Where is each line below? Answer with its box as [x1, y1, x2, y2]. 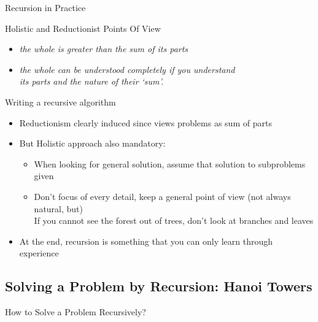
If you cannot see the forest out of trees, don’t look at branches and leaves [34, 214, 314, 227]
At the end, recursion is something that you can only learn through [19, 234, 273, 247]
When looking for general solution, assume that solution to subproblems [34, 157, 306, 170]
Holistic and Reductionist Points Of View [5, 21, 161, 34]
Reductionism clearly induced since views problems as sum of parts [19, 116, 272, 129]
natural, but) [34, 202, 83, 215]
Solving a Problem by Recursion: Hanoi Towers [5, 277, 312, 296]
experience [19, 247, 59, 259]
